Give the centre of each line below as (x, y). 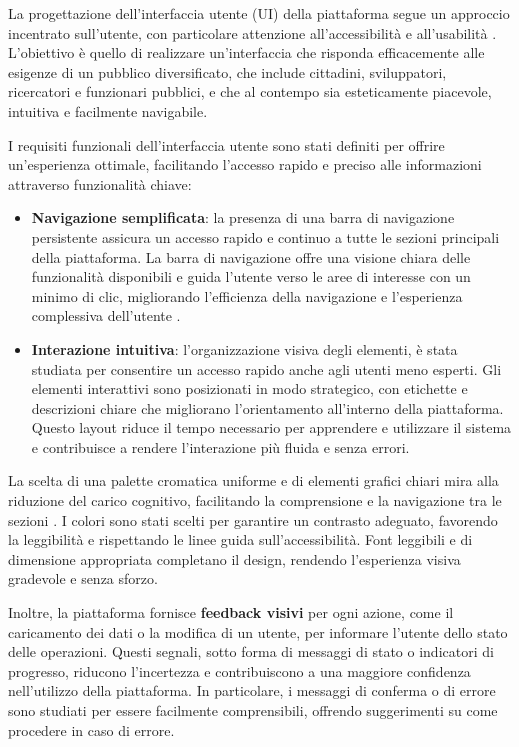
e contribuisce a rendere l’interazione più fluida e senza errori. (220, 446)
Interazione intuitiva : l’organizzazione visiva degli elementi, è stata (244, 348)
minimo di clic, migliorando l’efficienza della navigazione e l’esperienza (247, 295)
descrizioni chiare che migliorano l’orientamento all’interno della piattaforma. (267, 407)
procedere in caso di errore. (91, 729)
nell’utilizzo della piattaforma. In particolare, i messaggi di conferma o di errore (252, 690)
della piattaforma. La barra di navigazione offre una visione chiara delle (251, 256)
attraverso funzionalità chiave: (100, 183)
